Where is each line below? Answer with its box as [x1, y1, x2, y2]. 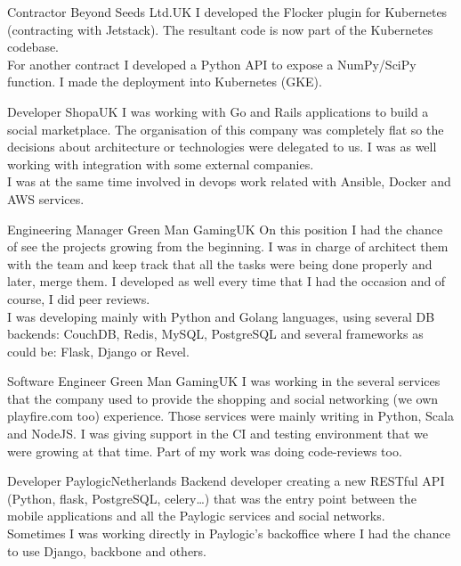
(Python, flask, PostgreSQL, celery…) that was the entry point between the [7, 488, 417, 507]
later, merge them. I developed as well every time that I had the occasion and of [7, 272, 446, 291]
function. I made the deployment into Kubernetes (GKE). [7, 72, 322, 91]
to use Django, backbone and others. [7, 541, 207, 560]
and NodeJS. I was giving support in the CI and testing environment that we [7, 424, 429, 443]
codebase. [7, 37, 60, 56]
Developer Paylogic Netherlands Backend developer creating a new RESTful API [7, 472, 445, 490]
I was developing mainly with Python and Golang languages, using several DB [7, 307, 435, 325]
